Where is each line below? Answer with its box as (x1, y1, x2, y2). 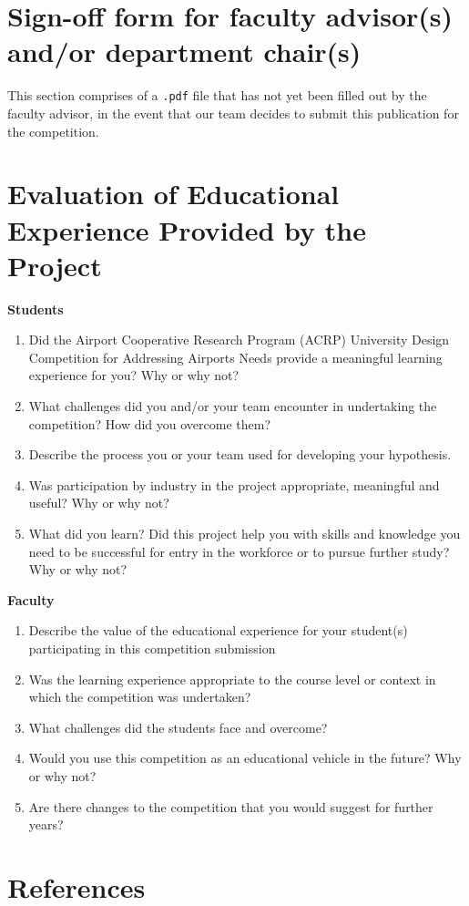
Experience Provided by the (7, 211, 366, 248)
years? (28, 815, 64, 834)
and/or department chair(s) (7, 33, 362, 70)
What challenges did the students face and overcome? (28, 717, 328, 736)
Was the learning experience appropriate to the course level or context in (28, 669, 436, 688)
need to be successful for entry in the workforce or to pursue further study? (28, 541, 450, 561)
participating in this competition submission (28, 638, 276, 657)
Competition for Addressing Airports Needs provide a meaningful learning (28, 347, 443, 366)
